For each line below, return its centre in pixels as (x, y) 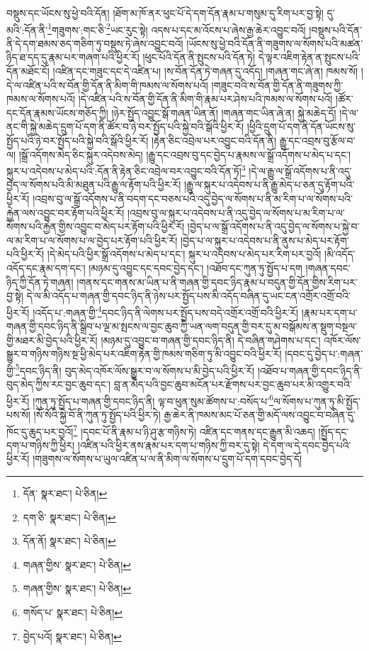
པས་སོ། (18, 414)
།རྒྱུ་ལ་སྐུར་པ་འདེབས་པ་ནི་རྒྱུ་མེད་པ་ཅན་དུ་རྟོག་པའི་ (269, 185)
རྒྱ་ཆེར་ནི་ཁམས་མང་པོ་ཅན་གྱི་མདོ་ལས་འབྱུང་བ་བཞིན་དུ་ (260, 414)
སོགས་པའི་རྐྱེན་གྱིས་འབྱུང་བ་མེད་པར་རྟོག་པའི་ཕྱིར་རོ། (96, 226)
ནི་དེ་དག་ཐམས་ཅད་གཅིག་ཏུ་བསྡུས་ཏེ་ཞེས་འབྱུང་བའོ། (95, 43)
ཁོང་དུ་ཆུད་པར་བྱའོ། (40, 431)
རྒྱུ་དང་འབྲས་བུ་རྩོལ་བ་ (317, 140)
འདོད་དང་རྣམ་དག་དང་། (46, 268)
